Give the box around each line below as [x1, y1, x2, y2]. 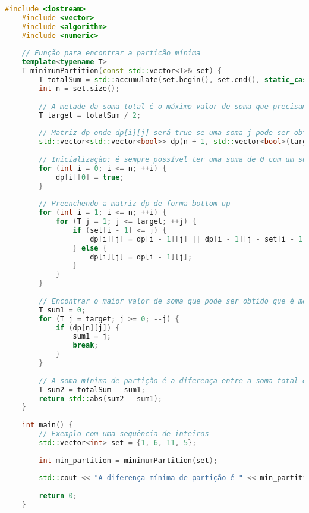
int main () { [21, 421, 73, 430]
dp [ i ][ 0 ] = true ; [55, 173, 124, 182]
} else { [72, 243, 107, 252]
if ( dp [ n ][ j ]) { [55, 323, 120, 332]
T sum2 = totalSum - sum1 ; [39, 385, 146, 394]
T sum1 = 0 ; [39, 305, 86, 314]
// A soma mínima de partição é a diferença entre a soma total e [39, 376, 307, 385]
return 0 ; [39, 492, 77, 501]
